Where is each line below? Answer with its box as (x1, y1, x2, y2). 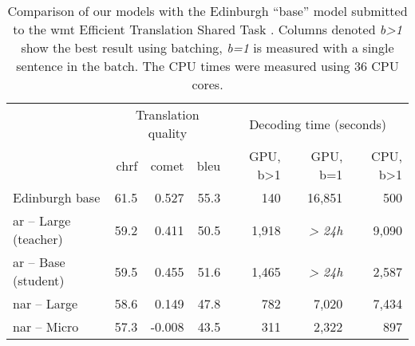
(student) (13, 271, 65, 289)
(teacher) (13, 230, 63, 248)
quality (148, 124, 188, 142)
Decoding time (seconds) (249, 114, 387, 133)
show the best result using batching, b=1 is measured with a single (21, 38, 394, 57)
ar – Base (13, 253, 65, 271)
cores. (192, 75, 223, 93)
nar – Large (13, 294, 78, 313)
